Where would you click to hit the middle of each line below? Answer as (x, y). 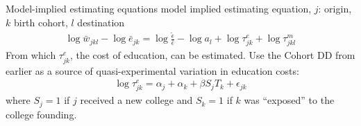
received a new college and (136, 100)
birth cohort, (41, 22)
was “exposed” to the (289, 100)
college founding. (41, 114)
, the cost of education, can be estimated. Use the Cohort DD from (212, 55)
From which (31, 55)
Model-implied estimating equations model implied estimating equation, (159, 8)
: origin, (335, 8)
